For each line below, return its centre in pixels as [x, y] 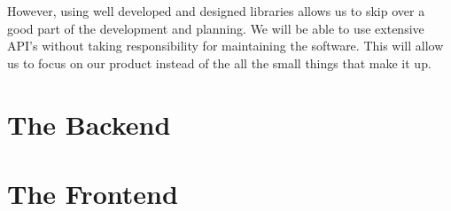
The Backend [89, 124]
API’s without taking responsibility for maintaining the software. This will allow [225, 46]
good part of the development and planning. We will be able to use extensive [216, 28]
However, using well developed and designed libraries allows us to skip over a [216, 11]
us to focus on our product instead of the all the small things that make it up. [219, 63]
